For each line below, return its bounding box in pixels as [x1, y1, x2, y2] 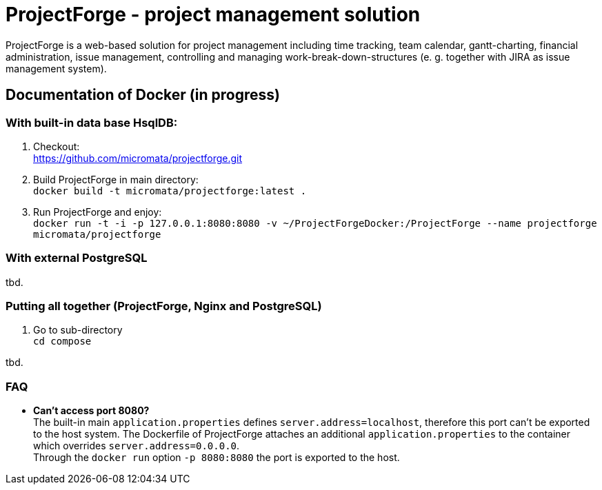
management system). [6, 62, 107, 74]
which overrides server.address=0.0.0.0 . [33, 440, 240, 452]
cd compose [33, 336, 92, 347]
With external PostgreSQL [6, 251, 148, 265]
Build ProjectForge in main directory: [33, 173, 199, 185]
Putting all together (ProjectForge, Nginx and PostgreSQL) [6, 299, 322, 314]
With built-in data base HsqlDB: [6, 115, 178, 130]
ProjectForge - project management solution [6, 3, 421, 26]
